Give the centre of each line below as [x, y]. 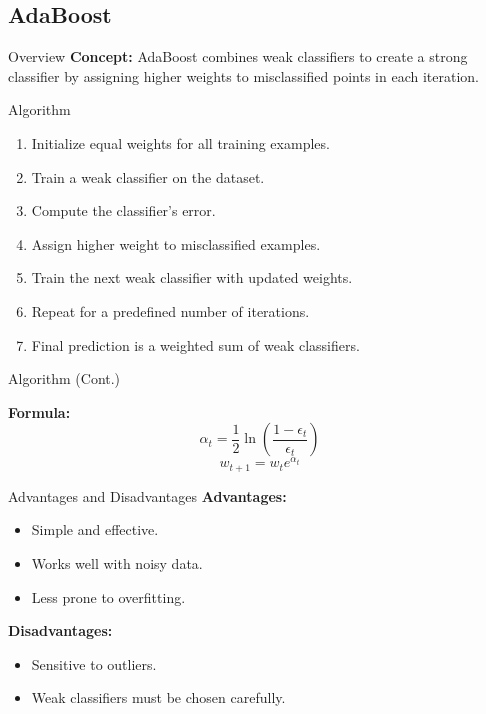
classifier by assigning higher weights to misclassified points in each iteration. [243, 75]
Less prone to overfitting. [108, 596]
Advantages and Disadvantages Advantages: [147, 495]
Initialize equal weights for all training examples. [180, 142]
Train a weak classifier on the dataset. [148, 176]
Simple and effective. [95, 529]
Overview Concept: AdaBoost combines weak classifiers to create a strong [238, 56]
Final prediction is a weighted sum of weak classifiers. [195, 344]
